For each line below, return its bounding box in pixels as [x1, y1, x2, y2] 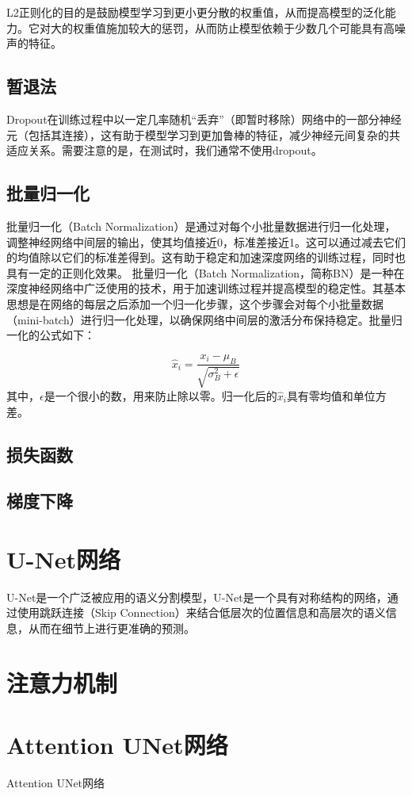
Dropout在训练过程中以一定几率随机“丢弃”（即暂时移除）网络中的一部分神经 [6, 110, 402, 127]
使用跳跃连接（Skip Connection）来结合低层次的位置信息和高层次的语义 [17, 604, 386, 621]
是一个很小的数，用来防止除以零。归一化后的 [44, 387, 277, 404]
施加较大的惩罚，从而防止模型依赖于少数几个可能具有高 [105, 19, 395, 36]
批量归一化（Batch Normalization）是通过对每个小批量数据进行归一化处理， [6, 217, 396, 234]
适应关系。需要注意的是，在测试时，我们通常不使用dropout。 [6, 142, 322, 159]
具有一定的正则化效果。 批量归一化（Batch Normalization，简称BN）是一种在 [6, 264, 405, 281]
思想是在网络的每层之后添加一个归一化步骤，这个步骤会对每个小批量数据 [6, 295, 383, 312]
